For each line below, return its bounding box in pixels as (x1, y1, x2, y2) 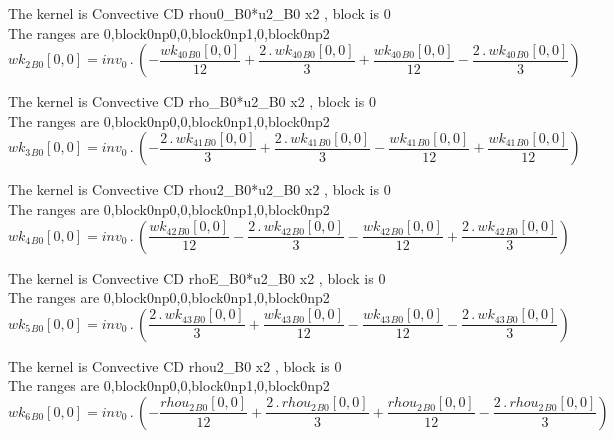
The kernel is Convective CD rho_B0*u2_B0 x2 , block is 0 (8, 91, 376, 112)
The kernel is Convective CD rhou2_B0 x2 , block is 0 (8, 355, 342, 376)
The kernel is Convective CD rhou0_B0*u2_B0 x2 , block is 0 (8, 3, 391, 23)
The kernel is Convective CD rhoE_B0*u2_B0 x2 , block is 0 (8, 267, 386, 288)
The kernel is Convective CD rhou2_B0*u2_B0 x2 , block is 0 (8, 179, 391, 200)
